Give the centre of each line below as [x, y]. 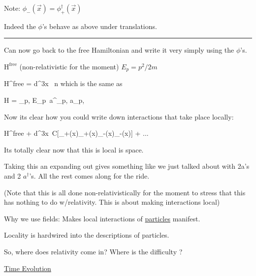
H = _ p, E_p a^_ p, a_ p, [44, 100]
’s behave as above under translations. [99, 26]
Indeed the [20, 26]
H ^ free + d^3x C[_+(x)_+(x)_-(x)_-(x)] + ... [76, 133]
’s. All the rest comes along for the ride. [89, 176]
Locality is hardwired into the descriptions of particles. [87, 235]
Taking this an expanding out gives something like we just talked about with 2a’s [127, 166]
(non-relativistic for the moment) [69, 66]
